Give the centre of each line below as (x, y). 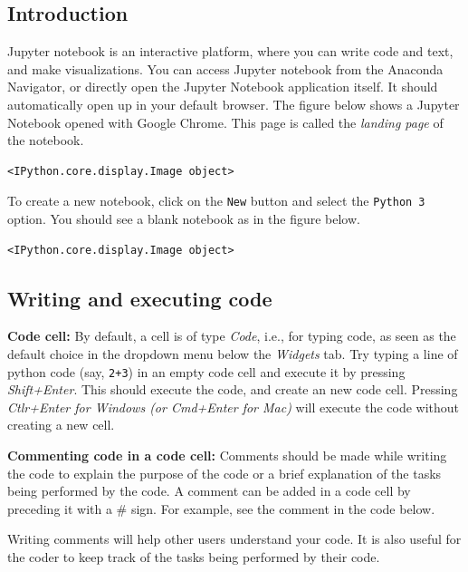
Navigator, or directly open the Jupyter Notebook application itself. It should (223, 87)
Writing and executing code (140, 298)
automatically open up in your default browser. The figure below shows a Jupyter (234, 104)
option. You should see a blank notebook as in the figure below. (184, 219)
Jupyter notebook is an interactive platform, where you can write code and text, (230, 51)
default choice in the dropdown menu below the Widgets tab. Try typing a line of (233, 354)
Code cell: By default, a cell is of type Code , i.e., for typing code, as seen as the (232, 336)
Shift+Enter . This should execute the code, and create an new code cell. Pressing (233, 389)
